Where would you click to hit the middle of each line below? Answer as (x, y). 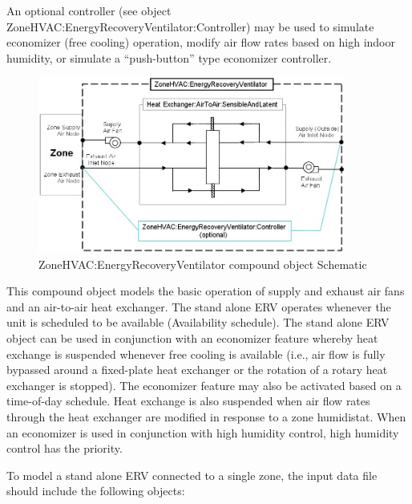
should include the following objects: (96, 491)
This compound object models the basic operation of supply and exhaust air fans (206, 291)
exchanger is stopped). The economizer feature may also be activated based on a (204, 385)
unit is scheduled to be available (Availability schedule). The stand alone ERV (198, 322)
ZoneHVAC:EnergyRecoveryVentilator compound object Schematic (203, 264)
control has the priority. (65, 448)
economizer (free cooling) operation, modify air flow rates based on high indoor (201, 42)
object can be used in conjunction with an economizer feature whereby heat (192, 337)
